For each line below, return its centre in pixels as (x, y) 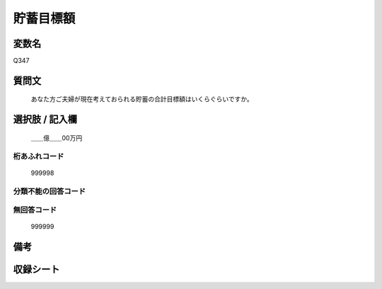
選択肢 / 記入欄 (45, 119)
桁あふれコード (39, 156)
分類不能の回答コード (50, 191)
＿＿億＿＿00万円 (57, 137)
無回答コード (35, 210)
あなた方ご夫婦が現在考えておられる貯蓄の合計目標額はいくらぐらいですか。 (142, 99)
